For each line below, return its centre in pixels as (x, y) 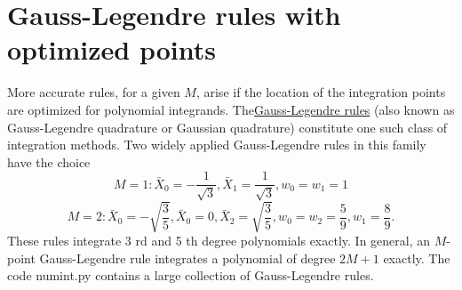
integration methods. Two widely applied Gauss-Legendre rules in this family (217, 145)
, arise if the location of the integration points (321, 92)
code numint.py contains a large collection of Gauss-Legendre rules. (191, 275)
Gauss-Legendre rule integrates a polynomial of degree (187, 258)
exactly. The (417, 258)
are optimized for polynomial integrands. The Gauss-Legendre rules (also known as (231, 109)
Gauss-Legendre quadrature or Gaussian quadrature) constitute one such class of (227, 127)
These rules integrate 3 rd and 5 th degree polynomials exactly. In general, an (219, 241)
